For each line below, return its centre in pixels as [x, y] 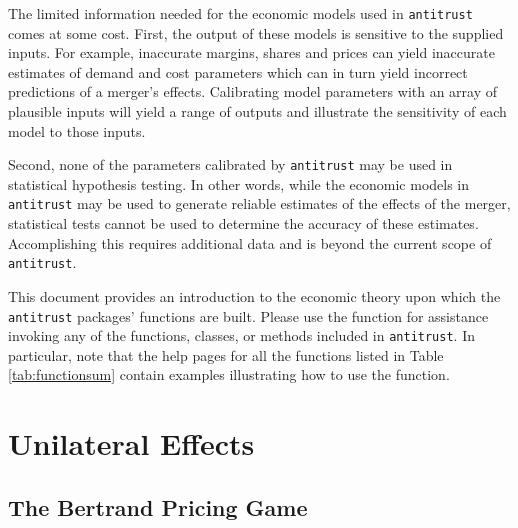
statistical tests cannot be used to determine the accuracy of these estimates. [243, 223]
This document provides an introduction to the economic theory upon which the [254, 295]
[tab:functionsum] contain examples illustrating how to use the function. [229, 374]
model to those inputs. [77, 130]
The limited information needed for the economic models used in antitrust [240, 13]
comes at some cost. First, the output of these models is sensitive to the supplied [256, 32]
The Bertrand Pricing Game [158, 506]
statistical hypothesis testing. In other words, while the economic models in [239, 183]
